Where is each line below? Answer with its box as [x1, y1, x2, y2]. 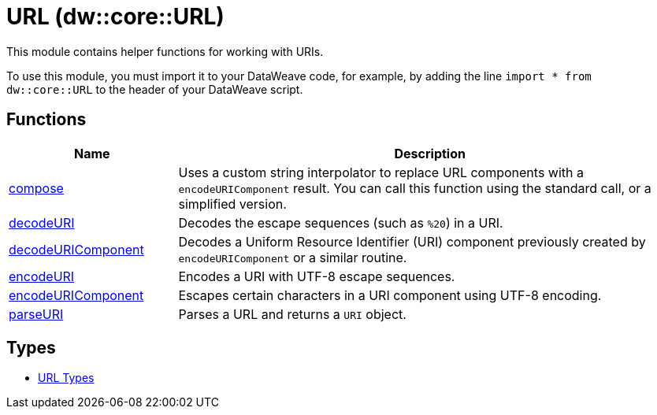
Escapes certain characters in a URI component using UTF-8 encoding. [178, 287, 602, 303]
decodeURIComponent [9, 241, 144, 258]
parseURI [9, 306, 64, 322]
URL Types [38, 371, 95, 385]
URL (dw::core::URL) [6, 3, 225, 30]
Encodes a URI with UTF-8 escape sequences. [178, 268, 455, 284]
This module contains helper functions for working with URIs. [6, 44, 324, 58]
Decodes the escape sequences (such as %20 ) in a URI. [178, 214, 503, 231]
